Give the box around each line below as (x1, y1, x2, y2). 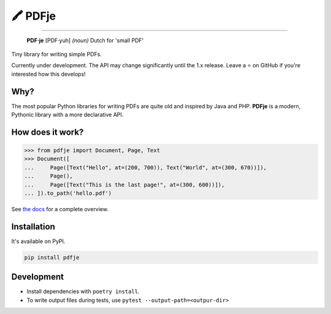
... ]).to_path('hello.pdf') (24, 190, 112, 196)
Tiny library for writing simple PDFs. (11, 50, 102, 58)
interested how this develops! (11, 70, 86, 78)
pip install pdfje (24, 254, 80, 261)
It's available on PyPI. (11, 237, 66, 245)
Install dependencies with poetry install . (26, 288, 140, 295)
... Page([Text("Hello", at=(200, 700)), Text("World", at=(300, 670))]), (24, 164, 267, 171)
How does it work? (11, 127, 84, 137)
